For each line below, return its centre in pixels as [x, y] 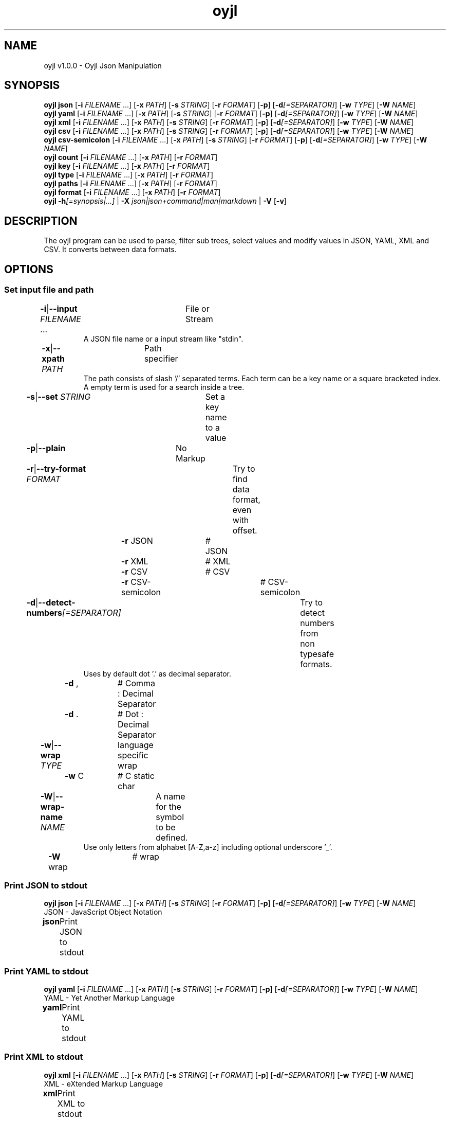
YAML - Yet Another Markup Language [109, 998]
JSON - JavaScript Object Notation [103, 912]
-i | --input [59, 308]
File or [198, 308]
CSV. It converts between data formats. [110, 250]
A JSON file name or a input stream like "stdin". [163, 339]
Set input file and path [49, 290]
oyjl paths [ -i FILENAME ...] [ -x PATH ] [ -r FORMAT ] [130, 184]
